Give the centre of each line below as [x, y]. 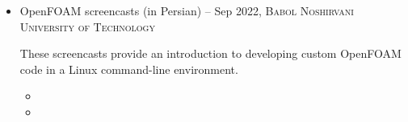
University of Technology [87, 26]
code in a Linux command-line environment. [129, 69]
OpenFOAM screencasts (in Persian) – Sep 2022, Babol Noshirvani [187, 10]
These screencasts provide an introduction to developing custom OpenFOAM [210, 53]
